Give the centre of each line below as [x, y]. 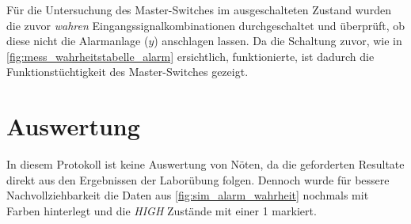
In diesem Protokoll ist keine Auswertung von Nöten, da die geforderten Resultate [205, 164]
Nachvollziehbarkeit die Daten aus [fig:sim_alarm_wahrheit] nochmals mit [188, 195]
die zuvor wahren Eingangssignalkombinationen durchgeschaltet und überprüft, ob [206, 25]
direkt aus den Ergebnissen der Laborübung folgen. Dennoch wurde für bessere [198, 179]
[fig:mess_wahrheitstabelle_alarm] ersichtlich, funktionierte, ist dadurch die [190, 56]
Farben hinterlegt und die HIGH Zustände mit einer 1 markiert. [162, 210]
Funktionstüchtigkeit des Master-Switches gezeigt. [127, 72]
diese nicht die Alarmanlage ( [78, 41]
